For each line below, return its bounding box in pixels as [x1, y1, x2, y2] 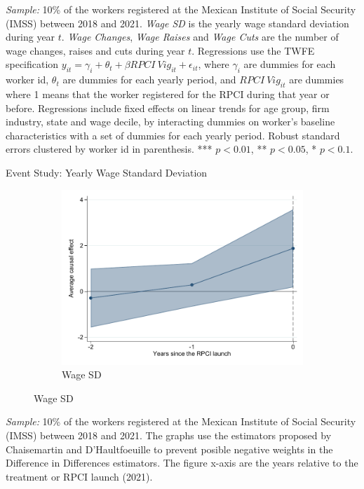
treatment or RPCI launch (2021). [6, 469, 153, 483]
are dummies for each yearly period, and [62, 72, 236, 87]
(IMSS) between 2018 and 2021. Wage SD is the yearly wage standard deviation [6, 15, 349, 30]
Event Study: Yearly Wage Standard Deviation [6, 165, 208, 179]
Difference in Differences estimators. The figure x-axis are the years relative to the [6, 455, 358, 470]
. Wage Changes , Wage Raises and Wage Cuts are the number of [61, 29, 339, 44]
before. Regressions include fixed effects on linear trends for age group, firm [6, 100, 330, 115]
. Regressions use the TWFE [191, 43, 315, 57]
